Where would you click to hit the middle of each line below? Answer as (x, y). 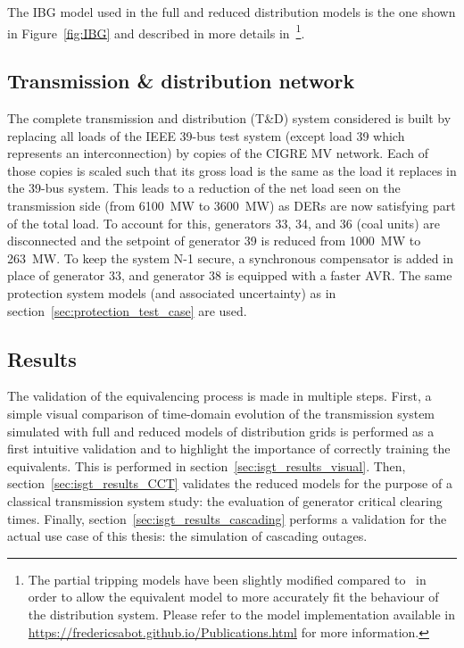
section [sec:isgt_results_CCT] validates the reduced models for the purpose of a (230, 483)
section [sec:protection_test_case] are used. (127, 310)
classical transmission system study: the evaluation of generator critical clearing (225, 500)
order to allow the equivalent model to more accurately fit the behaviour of (233, 597)
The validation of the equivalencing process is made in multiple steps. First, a (220, 396)
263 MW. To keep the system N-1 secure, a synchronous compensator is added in (230, 258)
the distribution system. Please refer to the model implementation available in (241, 614)
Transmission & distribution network (181, 81)
